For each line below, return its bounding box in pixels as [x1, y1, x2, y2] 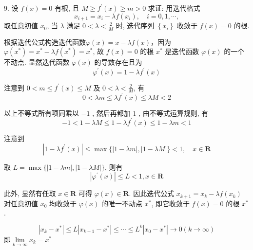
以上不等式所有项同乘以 [4, 107, 79, 118]
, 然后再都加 [92, 107, 131, 118]
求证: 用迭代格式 [148, 3, 200, 13]
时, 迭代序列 [116, 20, 155, 31]
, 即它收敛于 [151, 198, 190, 208]
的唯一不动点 [101, 198, 143, 208]
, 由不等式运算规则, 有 [138, 107, 209, 118]
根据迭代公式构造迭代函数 [4, 36, 86, 47]
